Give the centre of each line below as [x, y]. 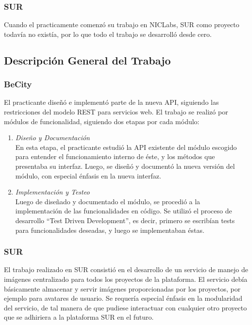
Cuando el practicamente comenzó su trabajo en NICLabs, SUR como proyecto [122, 24]
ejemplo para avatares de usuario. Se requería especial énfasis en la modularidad [123, 298]
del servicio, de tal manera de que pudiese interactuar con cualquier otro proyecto [126, 307]
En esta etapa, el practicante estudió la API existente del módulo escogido [126, 147]
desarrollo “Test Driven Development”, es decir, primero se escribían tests [125, 220]
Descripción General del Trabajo [87, 60]
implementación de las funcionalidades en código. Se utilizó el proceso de [124, 211]
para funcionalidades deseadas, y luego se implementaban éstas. [110, 230]
